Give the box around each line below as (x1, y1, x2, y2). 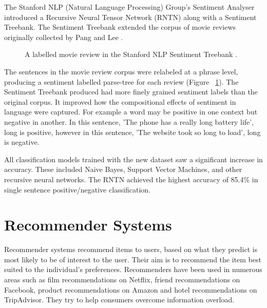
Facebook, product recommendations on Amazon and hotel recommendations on (4, 284, 257, 295)
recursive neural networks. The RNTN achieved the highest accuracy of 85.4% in (4, 174, 258, 184)
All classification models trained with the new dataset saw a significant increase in (4, 153, 263, 164)
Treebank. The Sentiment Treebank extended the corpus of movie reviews (4, 22, 236, 32)
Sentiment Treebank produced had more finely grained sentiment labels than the (4, 86, 258, 97)
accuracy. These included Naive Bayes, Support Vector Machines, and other (4, 164, 242, 175)
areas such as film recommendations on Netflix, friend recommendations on (4, 274, 240, 284)
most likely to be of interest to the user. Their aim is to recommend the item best (4, 254, 261, 264)
